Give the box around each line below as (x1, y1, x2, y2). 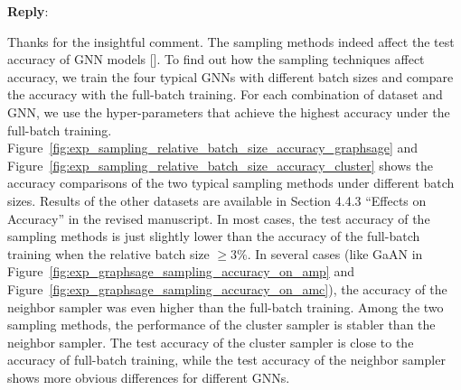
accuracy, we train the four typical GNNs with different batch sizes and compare (7, 67, 454, 86)
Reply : (7, 2, 49, 20)
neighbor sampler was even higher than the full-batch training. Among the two (7, 297, 444, 316)
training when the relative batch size (7, 244, 210, 263)
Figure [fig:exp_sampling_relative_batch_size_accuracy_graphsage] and (7, 138, 419, 157)
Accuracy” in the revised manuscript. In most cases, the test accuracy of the (7, 209, 430, 227)
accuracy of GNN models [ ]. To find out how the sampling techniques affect (7, 50, 425, 69)
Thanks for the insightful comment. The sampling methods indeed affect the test (7, 32, 455, 51)
